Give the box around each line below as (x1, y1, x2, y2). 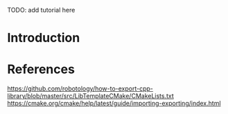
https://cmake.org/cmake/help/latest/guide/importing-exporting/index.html (7, 99, 221, 108)
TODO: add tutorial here (7, 6, 76, 14)
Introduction (7, 30, 80, 46)
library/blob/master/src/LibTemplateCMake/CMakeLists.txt (7, 92, 175, 100)
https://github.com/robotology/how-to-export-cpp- (7, 84, 154, 93)
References (7, 61, 75, 77)
